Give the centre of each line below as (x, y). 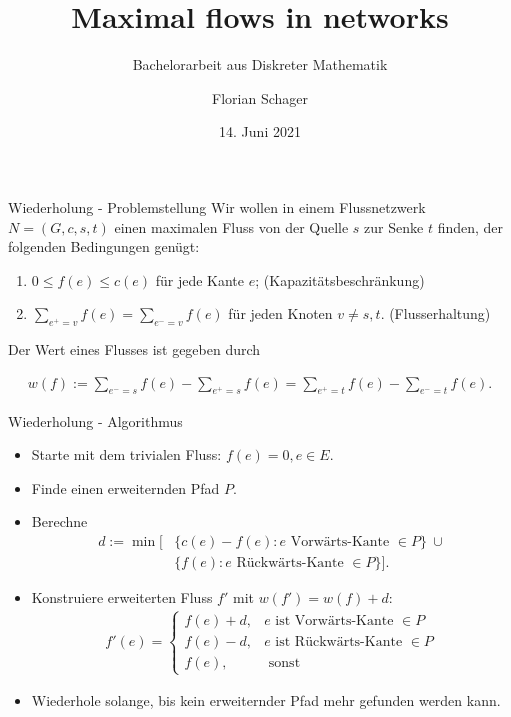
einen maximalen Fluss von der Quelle (231, 226)
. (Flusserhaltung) (435, 313)
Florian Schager (260, 97)
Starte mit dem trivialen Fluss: (126, 454)
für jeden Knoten (280, 313)
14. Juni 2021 (260, 131)
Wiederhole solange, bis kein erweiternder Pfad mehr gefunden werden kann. (266, 700)
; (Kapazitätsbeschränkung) (340, 279)
